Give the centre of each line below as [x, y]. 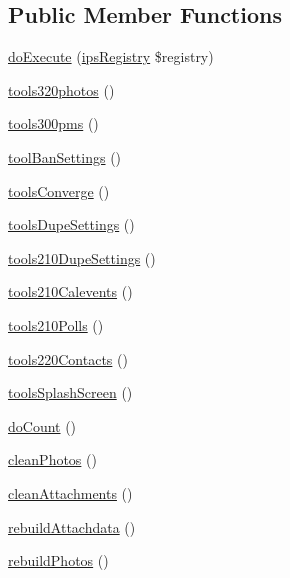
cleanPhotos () [52, 459]
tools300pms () [53, 123]
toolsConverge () [59, 190]
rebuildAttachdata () [72, 526]
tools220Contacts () [68, 358]
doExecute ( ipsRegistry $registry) [111, 56]
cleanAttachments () [70, 492]
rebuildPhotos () [58, 560]
